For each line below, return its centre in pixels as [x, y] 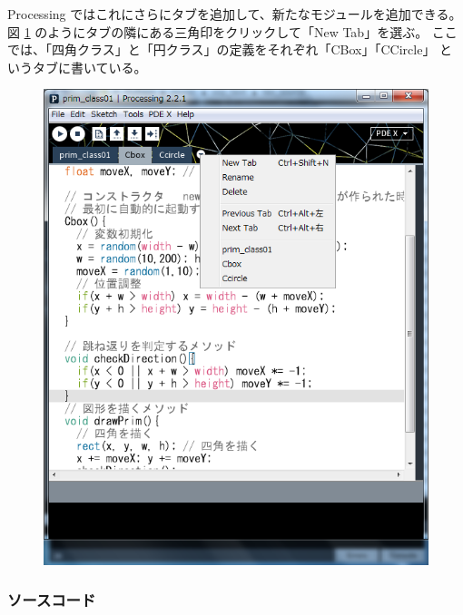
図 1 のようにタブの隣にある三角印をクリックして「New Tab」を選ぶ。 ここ [232, 31]
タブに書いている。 [89, 67]
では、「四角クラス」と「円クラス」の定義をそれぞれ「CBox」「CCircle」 [222, 49]
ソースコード [52, 600]
